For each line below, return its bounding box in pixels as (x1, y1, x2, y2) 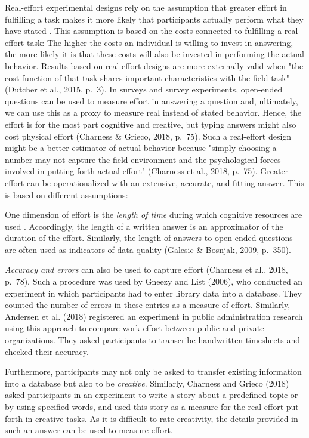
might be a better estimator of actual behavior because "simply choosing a (5, 141, 277, 154)
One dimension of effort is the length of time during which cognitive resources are (5, 208, 302, 221)
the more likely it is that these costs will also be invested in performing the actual (5, 48, 304, 60)
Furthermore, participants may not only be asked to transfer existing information (5, 365, 302, 378)
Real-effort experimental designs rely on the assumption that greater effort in (5, 1, 287, 13)
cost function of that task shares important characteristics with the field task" (5, 71, 289, 84)
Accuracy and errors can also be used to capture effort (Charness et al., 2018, (5, 263, 288, 276)
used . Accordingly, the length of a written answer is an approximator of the (5, 220, 283, 232)
